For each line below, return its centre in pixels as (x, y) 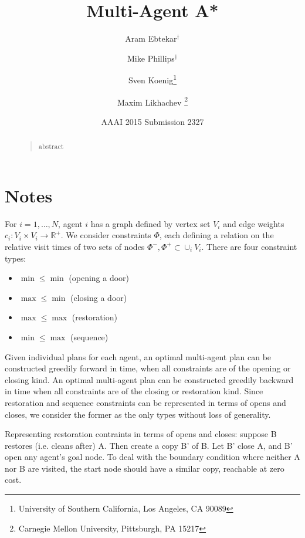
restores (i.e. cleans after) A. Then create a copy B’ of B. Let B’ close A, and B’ (149, 445)
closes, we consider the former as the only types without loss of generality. (138, 414)
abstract (51, 146)
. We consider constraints (106, 235)
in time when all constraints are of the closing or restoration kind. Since (134, 391)
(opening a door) (99, 278)
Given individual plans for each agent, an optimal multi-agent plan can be (138, 356)
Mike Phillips (151, 58)
